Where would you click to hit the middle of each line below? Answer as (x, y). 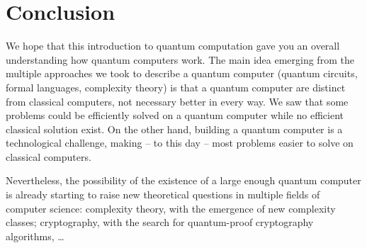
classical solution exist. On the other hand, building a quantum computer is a (174, 129)
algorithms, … (35, 236)
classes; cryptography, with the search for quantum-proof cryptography (160, 222)
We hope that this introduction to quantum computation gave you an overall (173, 46)
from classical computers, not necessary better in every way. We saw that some (177, 101)
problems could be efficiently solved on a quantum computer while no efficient (175, 115)
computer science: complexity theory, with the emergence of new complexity (171, 208)
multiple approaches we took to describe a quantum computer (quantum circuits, (182, 73)
